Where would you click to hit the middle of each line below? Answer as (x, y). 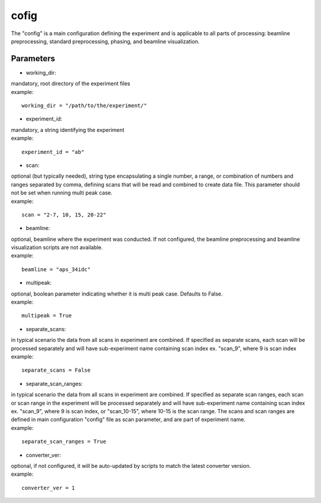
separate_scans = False (56, 370)
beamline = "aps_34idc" (56, 269)
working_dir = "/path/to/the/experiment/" (84, 106)
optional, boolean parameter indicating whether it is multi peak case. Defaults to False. (117, 294)
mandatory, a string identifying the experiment (68, 130)
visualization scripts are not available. (57, 247)
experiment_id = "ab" (53, 152)
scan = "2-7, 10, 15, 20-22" (64, 215)
